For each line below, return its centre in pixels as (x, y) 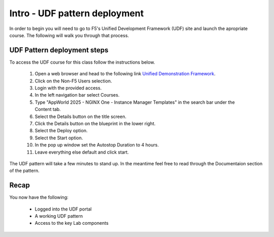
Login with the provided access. (68, 88)
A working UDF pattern (59, 216)
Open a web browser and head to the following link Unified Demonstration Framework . (125, 74)
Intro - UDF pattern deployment (77, 13)
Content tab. (48, 109)
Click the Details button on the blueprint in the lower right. (95, 123)
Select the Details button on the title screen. (81, 116)
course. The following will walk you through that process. (69, 35)
